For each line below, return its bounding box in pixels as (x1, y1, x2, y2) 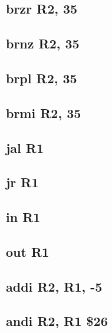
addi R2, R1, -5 (6, 277, 103, 295)
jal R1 (6, 138, 44, 156)
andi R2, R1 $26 (6, 312, 108, 330)
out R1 (6, 242, 50, 260)
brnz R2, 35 (6, 34, 80, 53)
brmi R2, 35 (6, 103, 81, 122)
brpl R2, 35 (6, 68, 77, 87)
